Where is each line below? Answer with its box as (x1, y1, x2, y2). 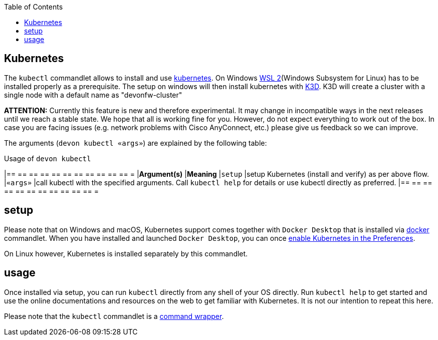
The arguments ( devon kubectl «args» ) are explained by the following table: (4, 138, 267, 147)
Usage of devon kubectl (4, 154, 91, 163)
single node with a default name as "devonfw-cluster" (4, 90, 182, 99)
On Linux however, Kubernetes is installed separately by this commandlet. (4, 249, 248, 258)
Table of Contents (4, 3, 63, 11)
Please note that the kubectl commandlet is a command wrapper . (4, 311, 224, 320)
